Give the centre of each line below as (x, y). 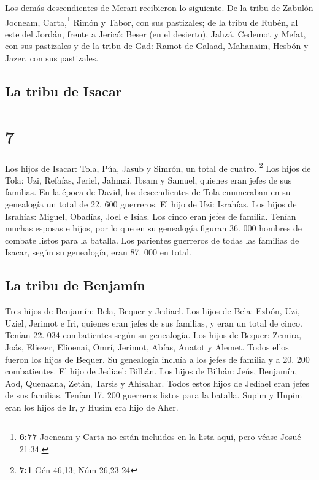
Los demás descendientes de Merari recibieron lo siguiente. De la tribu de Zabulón (159, 7)
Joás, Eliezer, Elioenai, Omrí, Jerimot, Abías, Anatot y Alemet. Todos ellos (147, 346)
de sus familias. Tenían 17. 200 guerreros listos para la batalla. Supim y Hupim (154, 395)
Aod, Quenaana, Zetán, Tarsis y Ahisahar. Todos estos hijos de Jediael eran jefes (157, 383)
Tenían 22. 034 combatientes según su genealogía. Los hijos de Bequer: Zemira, (153, 335)
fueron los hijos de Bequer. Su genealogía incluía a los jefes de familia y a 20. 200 (157, 359)
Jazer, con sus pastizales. (52, 58)
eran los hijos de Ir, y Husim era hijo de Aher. (92, 407)
